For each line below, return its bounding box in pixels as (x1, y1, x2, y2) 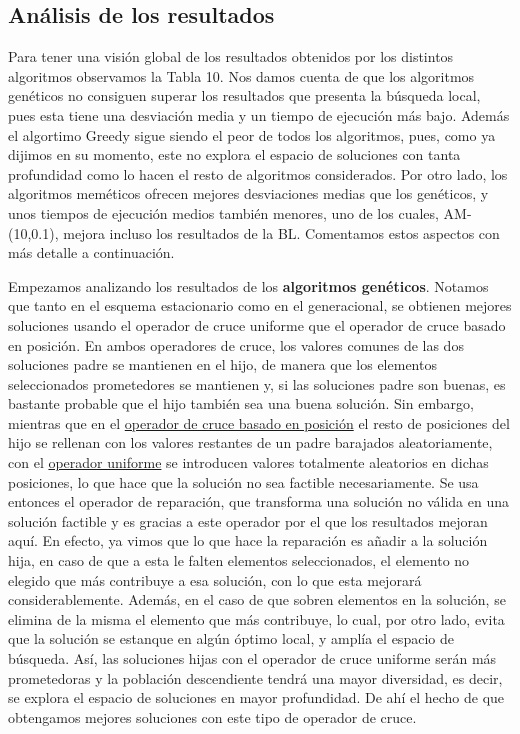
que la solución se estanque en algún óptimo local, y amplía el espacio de (8, 628, 454, 649)
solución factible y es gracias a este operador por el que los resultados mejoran (8, 510, 488, 531)
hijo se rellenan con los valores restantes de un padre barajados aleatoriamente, (8, 432, 493, 453)
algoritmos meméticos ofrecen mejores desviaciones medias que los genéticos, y (8, 183, 489, 204)
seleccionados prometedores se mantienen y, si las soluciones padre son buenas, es (8, 373, 506, 394)
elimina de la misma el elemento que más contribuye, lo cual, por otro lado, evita (8, 608, 505, 629)
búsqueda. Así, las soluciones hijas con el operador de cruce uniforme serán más (8, 648, 497, 669)
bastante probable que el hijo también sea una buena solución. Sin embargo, (8, 393, 474, 414)
